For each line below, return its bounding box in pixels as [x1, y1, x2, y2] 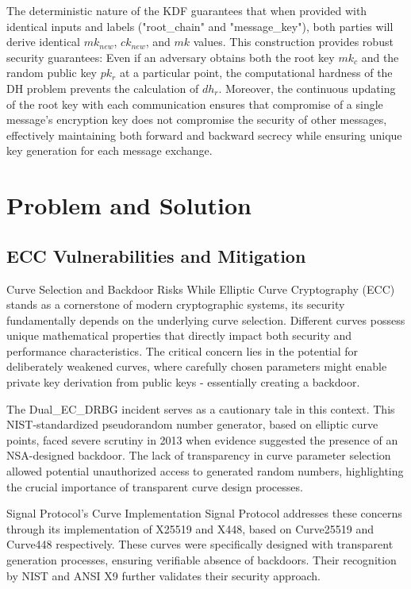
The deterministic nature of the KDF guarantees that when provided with [6, 2, 367, 18]
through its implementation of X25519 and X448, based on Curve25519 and [6, 520, 375, 537]
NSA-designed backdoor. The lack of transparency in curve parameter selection [6, 447, 391, 464]
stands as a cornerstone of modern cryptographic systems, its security [6, 296, 345, 313]
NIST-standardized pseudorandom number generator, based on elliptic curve [6, 416, 378, 433]
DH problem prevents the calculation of [6, 79, 199, 96]
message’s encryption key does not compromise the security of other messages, [6, 111, 387, 128]
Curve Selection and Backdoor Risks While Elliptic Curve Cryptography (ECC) [6, 280, 395, 297]
